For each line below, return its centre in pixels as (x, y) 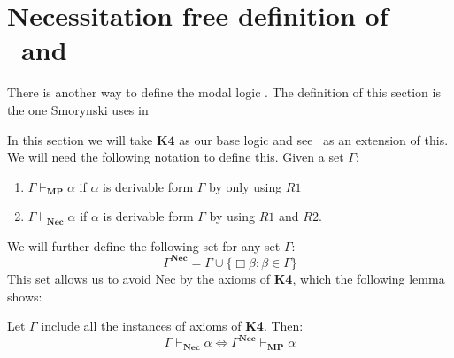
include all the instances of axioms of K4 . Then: (172, 326)
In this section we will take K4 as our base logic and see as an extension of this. (228, 139)
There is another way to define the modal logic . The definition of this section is (224, 92)
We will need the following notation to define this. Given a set (176, 157)
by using (232, 216)
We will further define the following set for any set (144, 245)
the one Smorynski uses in (78, 109)
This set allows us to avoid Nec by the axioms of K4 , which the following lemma (226, 278)
